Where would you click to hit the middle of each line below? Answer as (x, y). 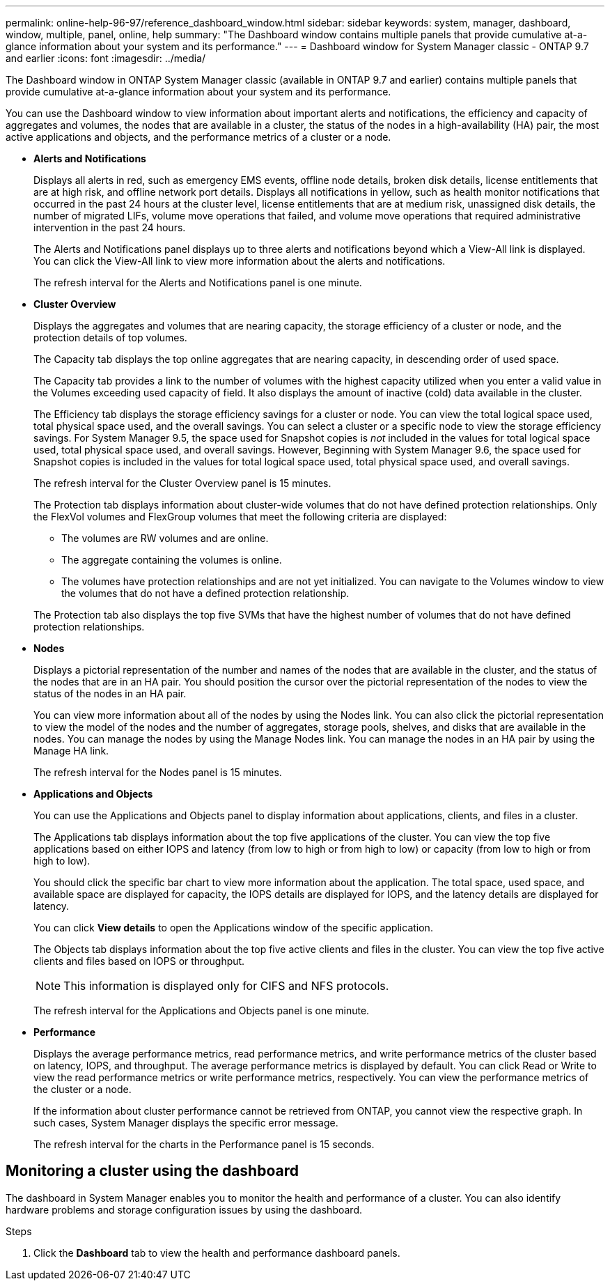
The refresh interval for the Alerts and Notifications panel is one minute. (198, 282)
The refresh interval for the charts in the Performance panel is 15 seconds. (204, 1144)
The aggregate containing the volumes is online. (172, 560)
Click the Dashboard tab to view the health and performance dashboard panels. (217, 1253)
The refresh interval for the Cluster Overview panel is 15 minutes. (182, 483)
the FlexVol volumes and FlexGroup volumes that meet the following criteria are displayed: (240, 517)
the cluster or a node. (83, 1089)
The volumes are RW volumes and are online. (165, 538)
